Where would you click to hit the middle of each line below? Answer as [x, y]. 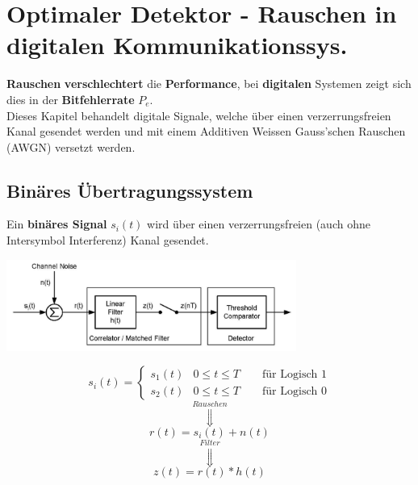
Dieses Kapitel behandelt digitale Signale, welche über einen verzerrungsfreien [199, 115]
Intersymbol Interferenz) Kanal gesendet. [108, 240]
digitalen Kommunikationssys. [177, 45]
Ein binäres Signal [57, 224]
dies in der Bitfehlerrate [71, 99]
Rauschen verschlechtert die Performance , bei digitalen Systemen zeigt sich [209, 84]
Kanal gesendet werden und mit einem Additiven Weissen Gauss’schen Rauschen [206, 131]
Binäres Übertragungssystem [130, 190]
